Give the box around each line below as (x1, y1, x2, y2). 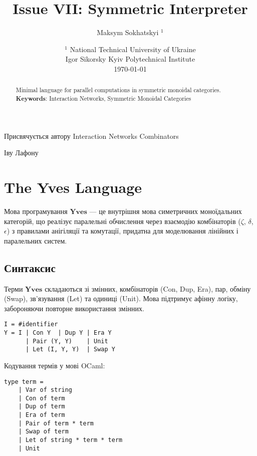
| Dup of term (18, 403, 65, 410)
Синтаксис (4, 260, 56, 275)
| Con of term (18, 394, 65, 402)
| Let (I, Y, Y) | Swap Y (25, 346, 115, 353)
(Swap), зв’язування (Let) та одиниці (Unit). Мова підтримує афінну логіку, (4, 293, 238, 304)
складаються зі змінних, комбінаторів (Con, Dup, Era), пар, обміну (45, 283, 251, 294)
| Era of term (18, 411, 65, 419)
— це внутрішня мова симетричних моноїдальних (89, 205, 242, 216)
